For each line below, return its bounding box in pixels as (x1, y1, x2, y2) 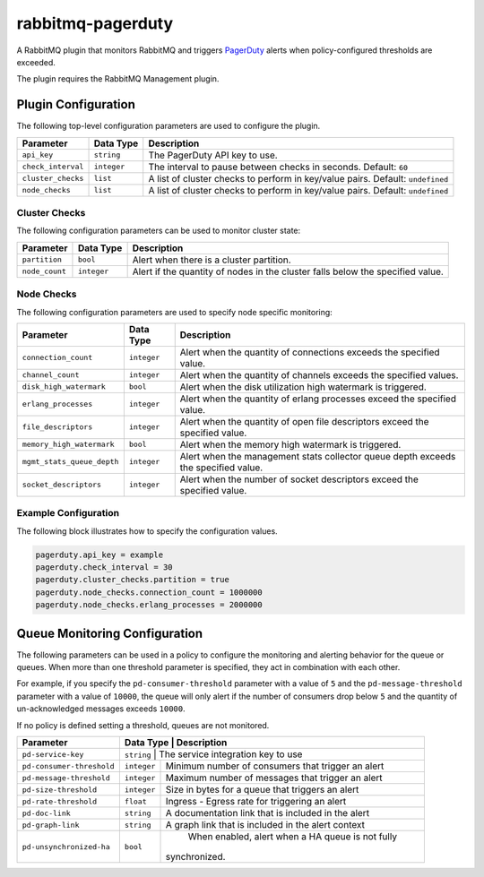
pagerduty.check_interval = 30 (35, 563, 174, 572)
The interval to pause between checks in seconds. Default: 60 (148, 160, 408, 173)
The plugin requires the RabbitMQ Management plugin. (16, 73, 220, 84)
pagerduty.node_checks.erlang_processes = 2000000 (35, 600, 264, 610)
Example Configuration (16, 507, 120, 520)
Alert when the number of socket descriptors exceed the (179, 473, 419, 486)
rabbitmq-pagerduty (16, 13, 174, 33)
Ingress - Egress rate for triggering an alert (165, 795, 347, 808)
